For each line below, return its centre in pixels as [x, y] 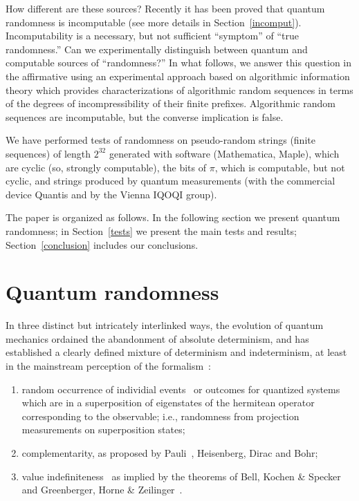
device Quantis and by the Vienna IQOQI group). [111, 194]
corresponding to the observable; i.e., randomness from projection [160, 416]
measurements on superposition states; [103, 429]
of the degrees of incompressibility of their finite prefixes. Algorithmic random [171, 103]
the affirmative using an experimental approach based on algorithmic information [178, 76]
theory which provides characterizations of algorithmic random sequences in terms [179, 89]
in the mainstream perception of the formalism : [109, 366]
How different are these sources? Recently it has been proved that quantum [165, 8]
